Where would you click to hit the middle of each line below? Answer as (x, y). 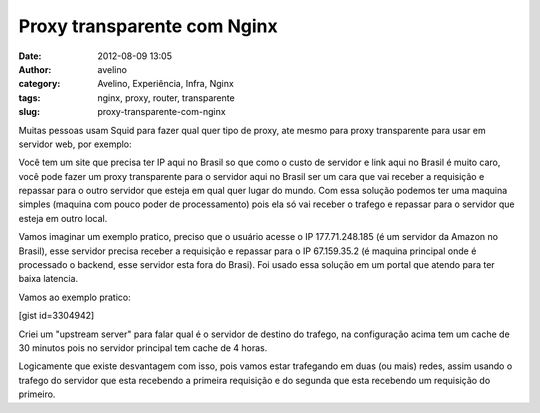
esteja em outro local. (63, 218)
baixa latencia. (48, 279)
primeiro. (37, 394)
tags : (29, 97)
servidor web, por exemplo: (75, 144)
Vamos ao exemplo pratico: (74, 297)
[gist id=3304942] (56, 316)
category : (39, 84)
